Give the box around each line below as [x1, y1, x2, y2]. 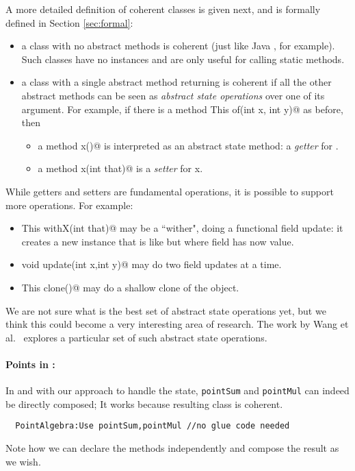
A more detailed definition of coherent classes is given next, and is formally [5, 2, 321, 16]
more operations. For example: [5, 197, 133, 212]
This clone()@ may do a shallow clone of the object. [21, 280, 239, 294]
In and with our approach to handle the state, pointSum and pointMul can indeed [5, 383, 350, 398]
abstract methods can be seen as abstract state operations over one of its [21, 88, 325, 102]
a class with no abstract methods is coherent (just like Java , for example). [21, 38, 335, 53]
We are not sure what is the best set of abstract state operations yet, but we [5, 303, 326, 317]
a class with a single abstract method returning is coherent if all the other [21, 75, 332, 89]
